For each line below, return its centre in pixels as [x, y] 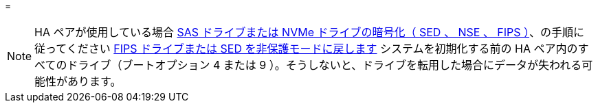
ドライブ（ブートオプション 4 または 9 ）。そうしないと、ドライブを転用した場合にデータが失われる [324, 65]
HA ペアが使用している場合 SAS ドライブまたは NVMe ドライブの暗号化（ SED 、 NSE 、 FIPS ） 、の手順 [304, 32]
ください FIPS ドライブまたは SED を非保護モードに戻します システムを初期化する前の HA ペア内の [322, 49]
